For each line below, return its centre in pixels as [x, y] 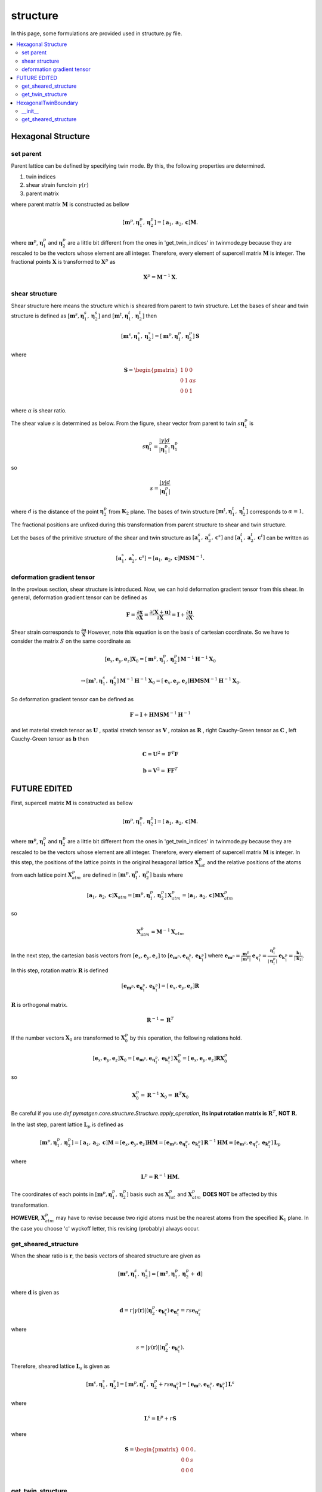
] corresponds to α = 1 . [275, 511]
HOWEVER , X [28, 1218]
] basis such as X [148, 1194]
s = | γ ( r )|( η [151, 1347]
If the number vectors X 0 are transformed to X [68, 1038]
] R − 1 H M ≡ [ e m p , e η [228, 1143]
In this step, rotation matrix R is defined [60, 970]
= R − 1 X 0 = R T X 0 [165, 1095]
